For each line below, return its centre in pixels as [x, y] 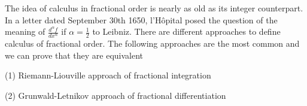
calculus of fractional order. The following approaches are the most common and [152, 43]
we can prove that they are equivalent [74, 55]
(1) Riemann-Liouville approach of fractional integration [108, 75]
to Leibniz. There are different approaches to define [186, 31]
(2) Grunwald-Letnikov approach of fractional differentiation [115, 95]
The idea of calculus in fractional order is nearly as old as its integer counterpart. [154, 8]
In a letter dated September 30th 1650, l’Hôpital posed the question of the [141, 19]
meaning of [25, 31]
